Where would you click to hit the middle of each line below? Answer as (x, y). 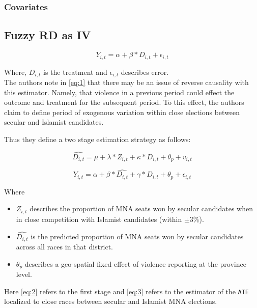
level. (24, 274)
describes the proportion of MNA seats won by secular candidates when (141, 208)
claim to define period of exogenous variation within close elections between (122, 112)
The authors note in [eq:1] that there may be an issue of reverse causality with (126, 82)
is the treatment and (75, 72)
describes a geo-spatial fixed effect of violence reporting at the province (135, 263)
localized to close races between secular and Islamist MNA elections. (111, 301)
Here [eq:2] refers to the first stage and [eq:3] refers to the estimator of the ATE (127, 291)
